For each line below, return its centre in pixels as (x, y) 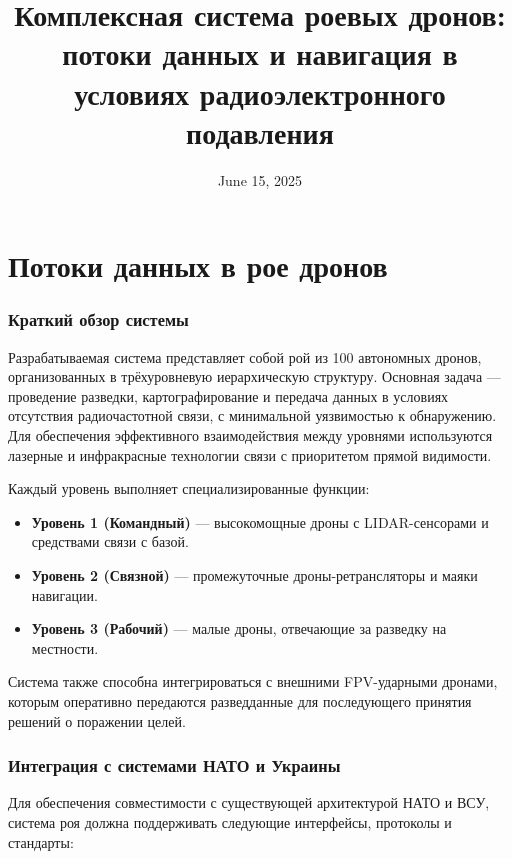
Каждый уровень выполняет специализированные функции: (189, 488)
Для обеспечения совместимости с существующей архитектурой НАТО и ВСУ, (249, 802)
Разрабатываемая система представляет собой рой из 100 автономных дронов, (245, 356)
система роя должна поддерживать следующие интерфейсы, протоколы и (230, 822)
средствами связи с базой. (110, 541)
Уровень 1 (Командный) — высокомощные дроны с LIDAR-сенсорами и (260, 521)
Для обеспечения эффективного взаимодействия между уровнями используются (250, 435)
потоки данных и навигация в (260, 53)
